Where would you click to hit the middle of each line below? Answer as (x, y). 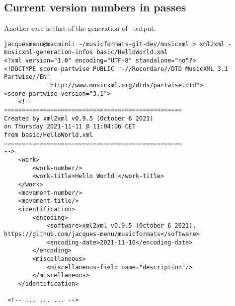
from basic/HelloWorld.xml (48, 135)
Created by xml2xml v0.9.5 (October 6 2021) (79, 118)
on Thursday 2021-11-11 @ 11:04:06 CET (70, 127)
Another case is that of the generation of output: (80, 28)
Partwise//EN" (27, 77)
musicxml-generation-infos (48, 52)
